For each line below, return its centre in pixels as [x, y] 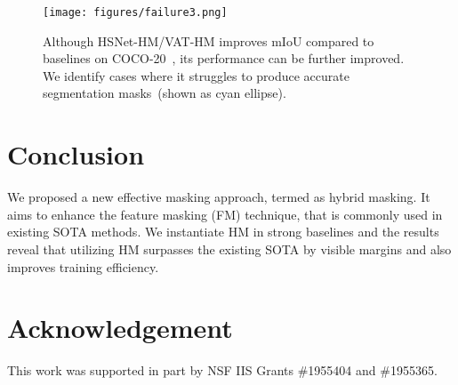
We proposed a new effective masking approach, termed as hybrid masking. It [219, 197]
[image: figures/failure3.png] [135, 12]
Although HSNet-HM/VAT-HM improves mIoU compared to [209, 40]
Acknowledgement [120, 328]
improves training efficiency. [83, 266]
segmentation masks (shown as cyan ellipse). [165, 93]
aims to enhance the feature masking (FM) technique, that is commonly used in [225, 214]
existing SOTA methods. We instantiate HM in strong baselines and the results [223, 232]
